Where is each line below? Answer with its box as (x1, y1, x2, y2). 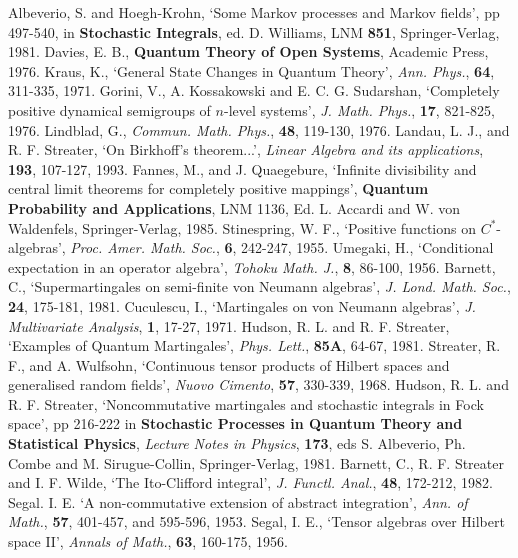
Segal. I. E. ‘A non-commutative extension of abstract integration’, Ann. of (8, 491, 468, 512)
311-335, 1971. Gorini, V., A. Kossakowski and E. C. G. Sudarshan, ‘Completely (8, 80, 500, 101)
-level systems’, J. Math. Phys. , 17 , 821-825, (223, 99, 495, 120)
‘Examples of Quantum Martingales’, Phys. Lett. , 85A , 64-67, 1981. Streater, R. (8, 335, 501, 356)
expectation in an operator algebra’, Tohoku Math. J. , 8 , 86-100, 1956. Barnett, (8, 256, 496, 277)
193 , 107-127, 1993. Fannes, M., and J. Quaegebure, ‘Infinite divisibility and (8, 158, 477, 179)
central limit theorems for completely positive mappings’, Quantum (8, 178, 429, 199)
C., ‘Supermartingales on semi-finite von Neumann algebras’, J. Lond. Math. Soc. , (8, 276, 511, 297)
